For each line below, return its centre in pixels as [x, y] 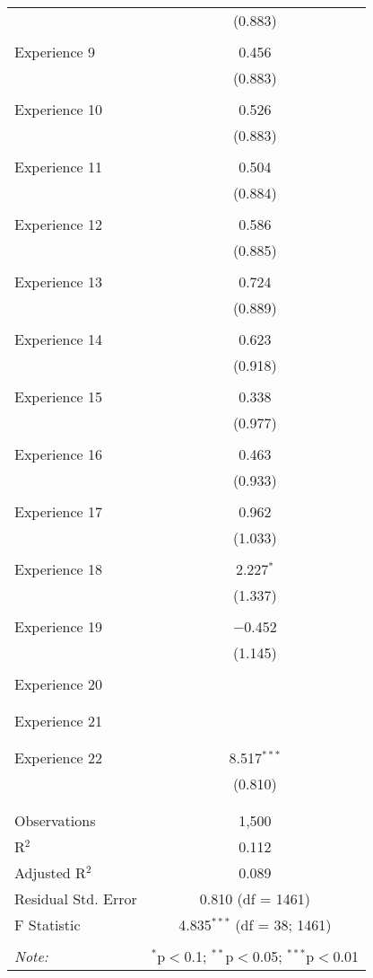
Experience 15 [59, 396]
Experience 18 [59, 569]
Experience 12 [59, 224]
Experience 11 [59, 167]
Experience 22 [59, 758]
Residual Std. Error [76, 899]
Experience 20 [59, 684]
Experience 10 [59, 109]
